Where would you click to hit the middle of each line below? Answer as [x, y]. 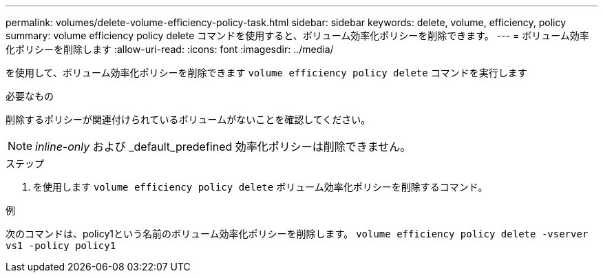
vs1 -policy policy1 [61, 246]
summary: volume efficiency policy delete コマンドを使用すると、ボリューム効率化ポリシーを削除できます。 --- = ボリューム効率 [297, 35]
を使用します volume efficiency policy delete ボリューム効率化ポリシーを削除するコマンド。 [261, 187]
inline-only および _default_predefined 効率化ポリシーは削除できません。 [223, 147]
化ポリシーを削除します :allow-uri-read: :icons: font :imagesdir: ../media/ [170, 49]
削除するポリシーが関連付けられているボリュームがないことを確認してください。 [188, 119]
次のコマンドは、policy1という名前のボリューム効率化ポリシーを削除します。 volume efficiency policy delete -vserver [297, 234]
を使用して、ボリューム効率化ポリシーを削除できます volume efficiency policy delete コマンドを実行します [266, 73]
